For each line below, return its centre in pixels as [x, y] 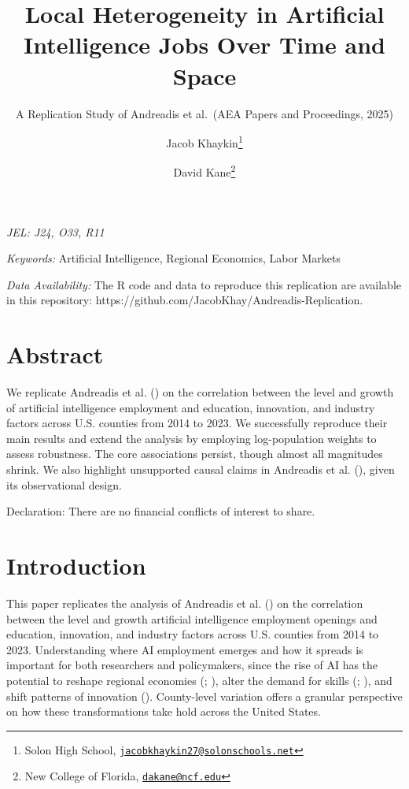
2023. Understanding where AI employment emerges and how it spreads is [185, 649]
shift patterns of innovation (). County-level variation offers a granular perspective [204, 696]
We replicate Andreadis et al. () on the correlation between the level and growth [200, 392]
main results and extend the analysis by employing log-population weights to [192, 438]
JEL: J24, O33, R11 [55, 231]
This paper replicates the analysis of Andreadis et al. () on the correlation [185, 603]
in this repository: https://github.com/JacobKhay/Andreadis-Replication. [185, 300]
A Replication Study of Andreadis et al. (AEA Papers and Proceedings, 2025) [204, 113]
